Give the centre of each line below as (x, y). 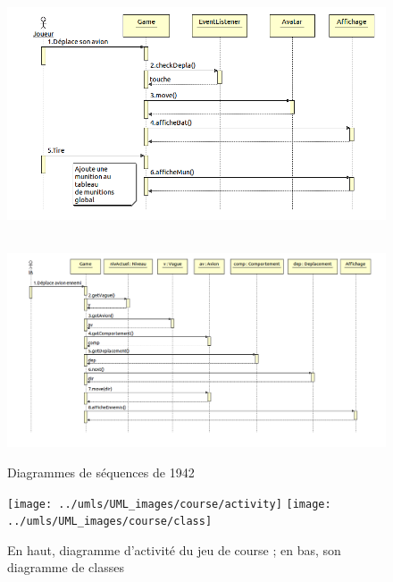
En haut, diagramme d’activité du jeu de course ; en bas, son (174, 549)
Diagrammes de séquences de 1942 (101, 472)
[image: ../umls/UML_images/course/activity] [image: (169, 504)
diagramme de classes (66, 567)
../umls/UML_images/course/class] (110, 522)
